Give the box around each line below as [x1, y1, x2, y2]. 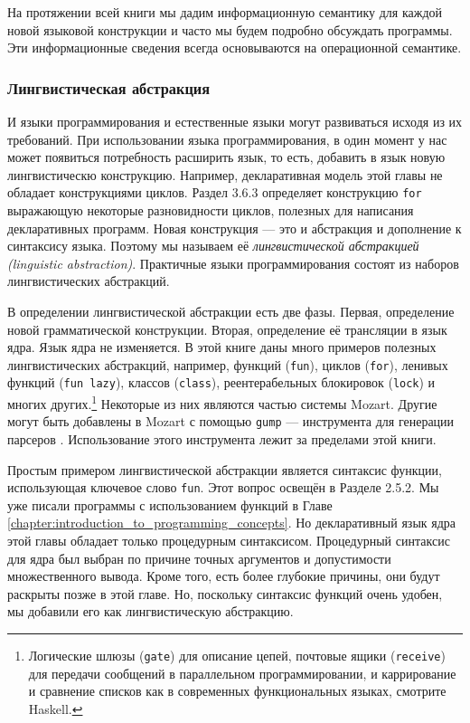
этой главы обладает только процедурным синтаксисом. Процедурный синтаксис [7, 531, 450, 550]
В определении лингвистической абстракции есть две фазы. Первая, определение [7, 302, 455, 320]
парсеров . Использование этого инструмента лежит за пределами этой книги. [7, 430, 437, 448]
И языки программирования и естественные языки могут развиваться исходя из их [7, 112, 463, 130]
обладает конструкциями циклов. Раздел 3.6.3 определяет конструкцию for [7, 183, 422, 202]
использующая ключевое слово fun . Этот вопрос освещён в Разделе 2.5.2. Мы [7, 478, 439, 497]
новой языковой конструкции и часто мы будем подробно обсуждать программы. [7, 20, 453, 39]
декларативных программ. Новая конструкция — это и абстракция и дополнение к [7, 218, 462, 237]
